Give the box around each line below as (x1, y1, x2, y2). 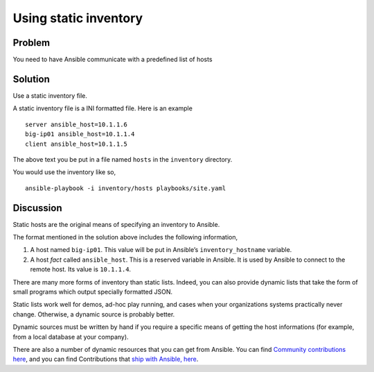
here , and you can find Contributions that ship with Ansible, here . (12, 355, 199, 364)
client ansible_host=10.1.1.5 (25, 139, 128, 148)
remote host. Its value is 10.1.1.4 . (30, 265, 132, 273)
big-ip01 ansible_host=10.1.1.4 (25, 130, 135, 138)
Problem (12, 37, 51, 49)
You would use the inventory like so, (12, 168, 116, 176)
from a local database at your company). (12, 332, 129, 341)
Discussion (12, 202, 62, 214)
